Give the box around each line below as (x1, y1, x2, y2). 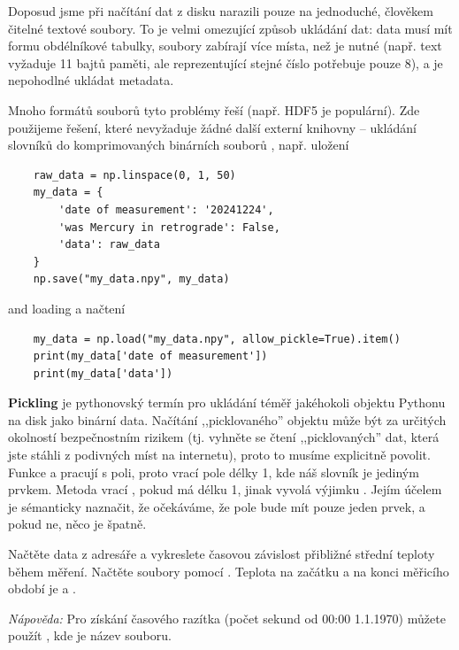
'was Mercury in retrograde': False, (58, 221, 280, 234)
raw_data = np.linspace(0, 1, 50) (33, 168, 236, 182)
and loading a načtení (8, 298, 126, 317)
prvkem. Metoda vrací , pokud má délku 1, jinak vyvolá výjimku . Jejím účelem (8, 480, 442, 499)
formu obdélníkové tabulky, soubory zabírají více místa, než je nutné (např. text (8, 36, 442, 55)
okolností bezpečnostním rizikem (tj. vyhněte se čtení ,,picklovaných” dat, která (8, 428, 440, 446)
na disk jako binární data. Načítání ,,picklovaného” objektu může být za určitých (8, 410, 447, 429)
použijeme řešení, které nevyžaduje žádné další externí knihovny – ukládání (8, 118, 417, 136)
